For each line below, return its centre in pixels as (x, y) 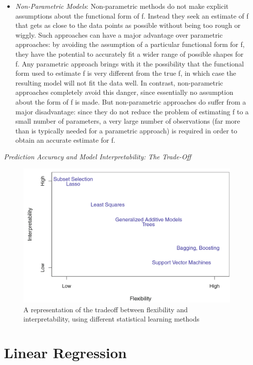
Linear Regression (66, 352)
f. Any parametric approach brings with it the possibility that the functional (130, 63)
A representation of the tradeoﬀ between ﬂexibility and (106, 309)
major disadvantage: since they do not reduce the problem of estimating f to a (132, 111)
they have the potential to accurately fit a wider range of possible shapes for (129, 54)
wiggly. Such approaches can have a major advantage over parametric (119, 34)
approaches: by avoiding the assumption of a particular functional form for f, (130, 44)
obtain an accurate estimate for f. (65, 140)
